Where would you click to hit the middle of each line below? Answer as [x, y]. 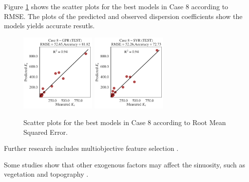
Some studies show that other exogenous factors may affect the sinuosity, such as [124, 164]
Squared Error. [46, 132]
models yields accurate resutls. [49, 26]
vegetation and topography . [46, 174]
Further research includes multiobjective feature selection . [91, 148]
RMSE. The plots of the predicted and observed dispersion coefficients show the [123, 16]
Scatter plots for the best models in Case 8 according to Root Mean [125, 122]
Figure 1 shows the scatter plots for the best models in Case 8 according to [116, 6]
